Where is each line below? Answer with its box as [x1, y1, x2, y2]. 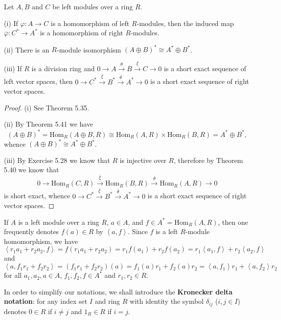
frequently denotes [4, 226, 59, 237]
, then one [218, 216, 248, 227]
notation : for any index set [4, 296, 88, 306]
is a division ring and [31, 63, 95, 73]
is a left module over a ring [18, 216, 99, 227]
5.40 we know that [4, 164, 59, 175]
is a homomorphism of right [40, 27, 123, 38]
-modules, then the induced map [137, 18, 234, 28]
